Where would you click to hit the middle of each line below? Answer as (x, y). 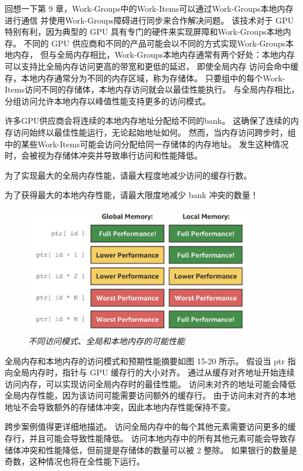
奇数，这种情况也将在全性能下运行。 (75, 461)
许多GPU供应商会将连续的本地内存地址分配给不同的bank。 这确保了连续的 (148, 121)
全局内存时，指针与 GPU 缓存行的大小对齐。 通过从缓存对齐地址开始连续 (154, 372)
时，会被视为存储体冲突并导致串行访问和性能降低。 (104, 155)
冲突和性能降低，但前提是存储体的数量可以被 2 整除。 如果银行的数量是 (159, 449)
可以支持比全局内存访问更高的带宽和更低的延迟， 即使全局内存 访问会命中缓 (152, 66)
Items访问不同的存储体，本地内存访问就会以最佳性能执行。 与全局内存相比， (152, 89)
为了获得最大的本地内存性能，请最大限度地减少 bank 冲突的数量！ (132, 195)
